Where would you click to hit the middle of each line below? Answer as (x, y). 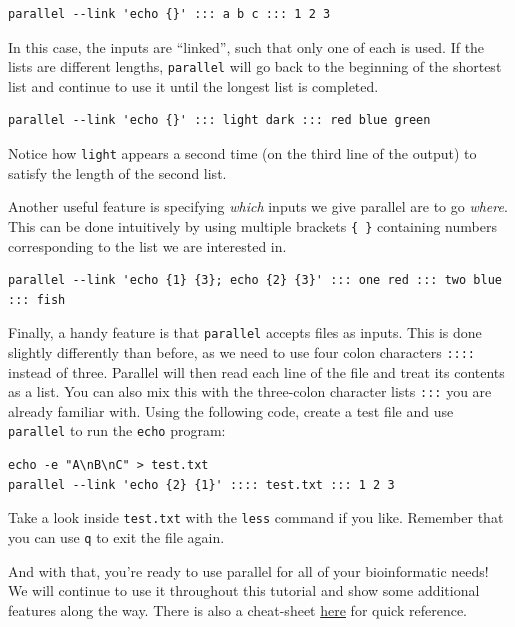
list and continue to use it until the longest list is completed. (193, 85)
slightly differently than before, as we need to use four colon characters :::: (242, 351)
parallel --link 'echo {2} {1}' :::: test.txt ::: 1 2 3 (201, 484)
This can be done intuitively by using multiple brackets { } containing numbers (252, 225)
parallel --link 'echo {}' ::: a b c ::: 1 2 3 (169, 14)
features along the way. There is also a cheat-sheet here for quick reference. (237, 609)
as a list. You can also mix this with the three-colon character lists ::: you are (250, 391)
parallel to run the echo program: (117, 430)
